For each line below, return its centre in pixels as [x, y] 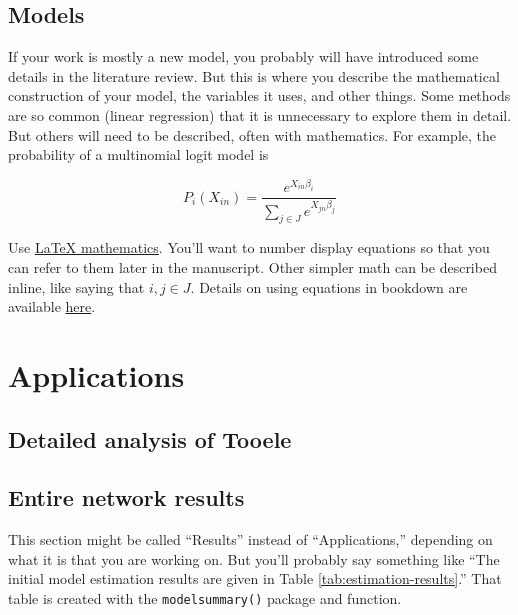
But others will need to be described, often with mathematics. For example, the [252, 134]
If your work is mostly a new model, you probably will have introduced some [243, 56]
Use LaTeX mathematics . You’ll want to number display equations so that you [249, 247]
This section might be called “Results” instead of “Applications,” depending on [250, 539]
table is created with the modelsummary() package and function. [205, 597]
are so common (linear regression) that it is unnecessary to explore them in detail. [260, 114]
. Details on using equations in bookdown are [329, 286]
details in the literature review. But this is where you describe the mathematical [254, 75]
